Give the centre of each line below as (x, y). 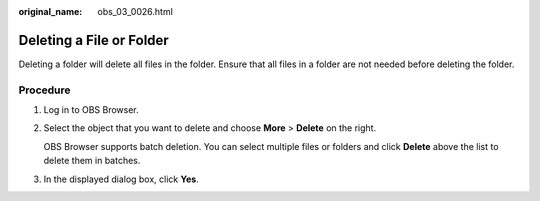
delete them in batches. (92, 161)
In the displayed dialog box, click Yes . (121, 179)
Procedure (44, 90)
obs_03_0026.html (135, 11)
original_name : (50, 11)
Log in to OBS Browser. (91, 110)
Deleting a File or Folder (93, 40)
